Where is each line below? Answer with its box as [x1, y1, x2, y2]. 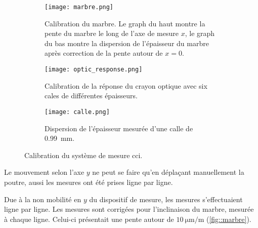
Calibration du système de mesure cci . [24, 149, 143, 160]
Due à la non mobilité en [4, 194, 81, 204]
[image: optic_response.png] [45, 66, 143, 73]
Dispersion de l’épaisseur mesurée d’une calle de [45, 123, 193, 133]
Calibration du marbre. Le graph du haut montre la [45, 18, 205, 28]
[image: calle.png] [45, 108, 110, 116]
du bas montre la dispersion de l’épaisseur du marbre [45, 37, 209, 48]
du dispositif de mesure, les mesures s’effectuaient [89, 194, 243, 204]
